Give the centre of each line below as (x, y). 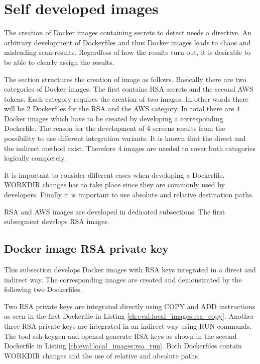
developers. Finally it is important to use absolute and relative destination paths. (129, 195)
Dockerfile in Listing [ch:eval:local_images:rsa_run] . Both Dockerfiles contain (123, 346)
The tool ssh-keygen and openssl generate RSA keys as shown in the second (120, 336)
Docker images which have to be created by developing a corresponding (114, 118)
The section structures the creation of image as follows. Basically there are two (125, 79)
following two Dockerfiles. (43, 289)
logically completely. (35, 158)
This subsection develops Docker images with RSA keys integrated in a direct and (130, 270)
